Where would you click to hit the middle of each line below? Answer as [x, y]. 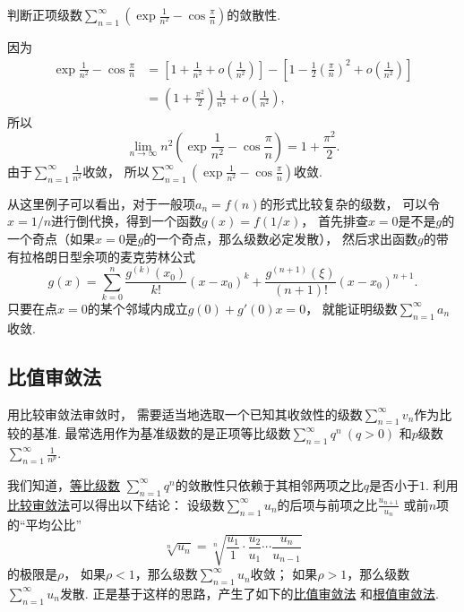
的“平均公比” [45, 524]
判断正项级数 [45, 14]
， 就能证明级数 [352, 308]
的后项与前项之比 [327, 504]
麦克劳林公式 [157, 256]
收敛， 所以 [116, 171]
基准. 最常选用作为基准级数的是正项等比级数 [161, 433]
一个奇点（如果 [51, 238]
